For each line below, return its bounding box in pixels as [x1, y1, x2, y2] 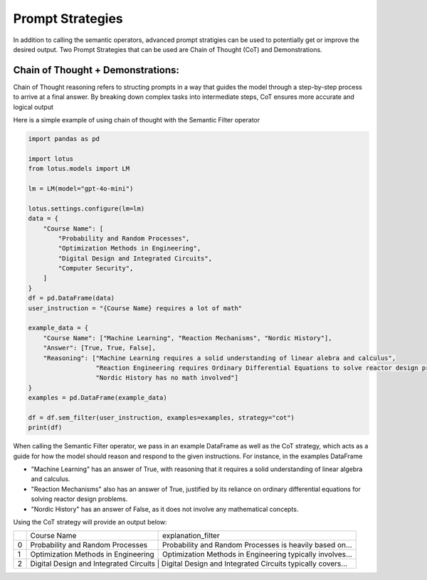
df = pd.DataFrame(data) [28, 294, 115, 302]
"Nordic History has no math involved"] [95, 374, 238, 382]
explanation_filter [162, 531, 220, 541]
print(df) [28, 423, 63, 432]
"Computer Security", [58, 264, 134, 273]
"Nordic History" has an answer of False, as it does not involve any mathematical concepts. [31, 505, 299, 513]
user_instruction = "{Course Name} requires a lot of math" [28, 304, 243, 312]
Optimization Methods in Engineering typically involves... [162, 549, 352, 559]
